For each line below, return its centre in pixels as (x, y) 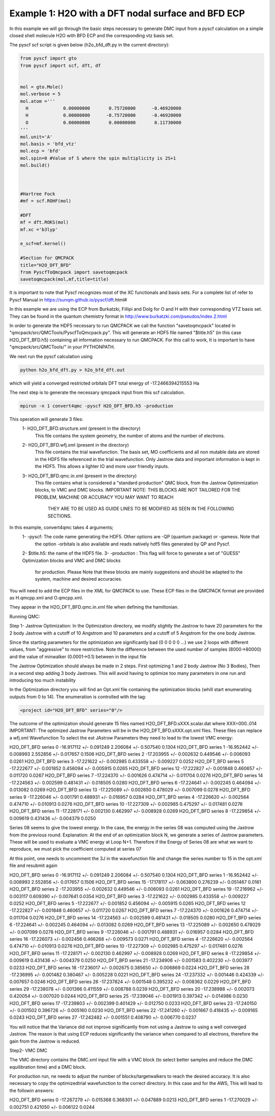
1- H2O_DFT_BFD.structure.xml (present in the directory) (81, 428)
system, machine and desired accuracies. (78, 579)
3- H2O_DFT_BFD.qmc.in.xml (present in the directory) (79, 476)
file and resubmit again (34, 865)
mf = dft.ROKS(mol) (44, 222)
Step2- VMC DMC (29, 1050)
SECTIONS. (60, 516)
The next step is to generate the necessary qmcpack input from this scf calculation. (97, 392)
